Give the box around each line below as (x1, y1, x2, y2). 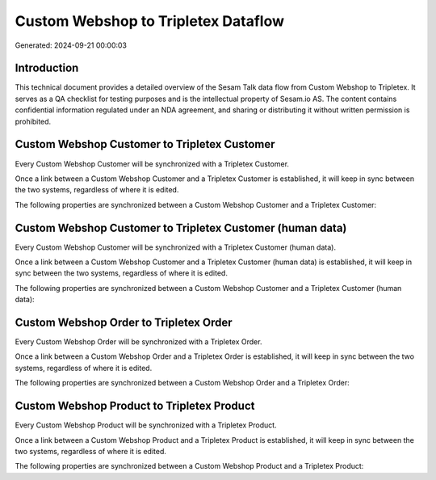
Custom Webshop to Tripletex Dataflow (15, 12, 285, 30)
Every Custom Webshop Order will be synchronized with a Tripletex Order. (15, 337, 262, 347)
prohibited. (15, 116, 52, 126)
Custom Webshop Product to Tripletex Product (15, 399, 255, 413)
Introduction (15, 61, 79, 75)
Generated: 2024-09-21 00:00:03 (15, 40, 128, 50)
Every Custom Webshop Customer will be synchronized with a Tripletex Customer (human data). (15, 242, 337, 252)
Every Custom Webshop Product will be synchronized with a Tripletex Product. (15, 420, 278, 430)
